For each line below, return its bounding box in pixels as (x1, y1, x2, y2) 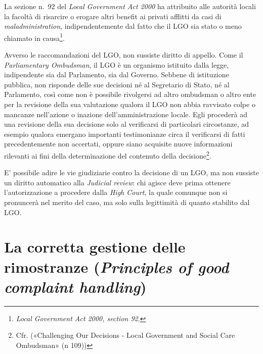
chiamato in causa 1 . (4, 31, 65, 43)
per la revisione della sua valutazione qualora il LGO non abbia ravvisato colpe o (4, 99, 255, 109)
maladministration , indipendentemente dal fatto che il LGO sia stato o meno (4, 21, 242, 31)
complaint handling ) (4, 276, 147, 297)
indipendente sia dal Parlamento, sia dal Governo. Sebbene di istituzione (4, 69, 229, 80)
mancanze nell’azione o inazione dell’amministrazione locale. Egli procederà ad (4, 109, 248, 119)
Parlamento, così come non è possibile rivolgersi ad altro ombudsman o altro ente (4, 89, 256, 99)
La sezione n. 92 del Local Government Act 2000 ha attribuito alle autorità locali (4, 1, 256, 11)
